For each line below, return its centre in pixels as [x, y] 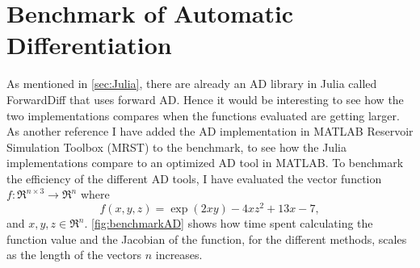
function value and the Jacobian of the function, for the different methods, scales [207, 239]
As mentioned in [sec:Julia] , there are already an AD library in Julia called [192, 84]
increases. [179, 255]
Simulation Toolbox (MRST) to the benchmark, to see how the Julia [176, 147]
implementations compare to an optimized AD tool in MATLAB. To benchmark [205, 163]
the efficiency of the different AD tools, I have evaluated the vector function [194, 178]
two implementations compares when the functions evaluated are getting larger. [203, 115]
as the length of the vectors [74, 255]
